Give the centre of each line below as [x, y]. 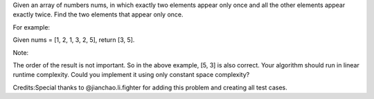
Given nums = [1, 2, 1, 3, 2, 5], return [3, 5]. [74, 40]
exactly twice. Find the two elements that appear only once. [98, 14]
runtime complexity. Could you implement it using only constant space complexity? [131, 75]
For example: [32, 27]
